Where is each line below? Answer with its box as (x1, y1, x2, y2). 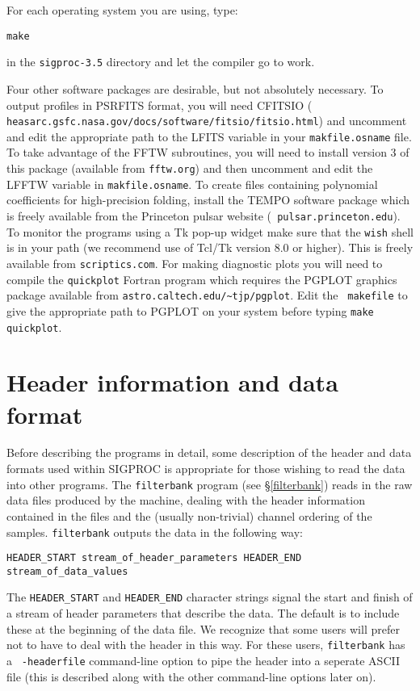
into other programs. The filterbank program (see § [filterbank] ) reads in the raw (6, 475, 413, 492)
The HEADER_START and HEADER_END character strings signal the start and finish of (6, 588, 413, 605)
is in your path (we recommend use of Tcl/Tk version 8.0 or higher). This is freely (6, 239, 414, 256)
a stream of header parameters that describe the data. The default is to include (6, 605, 400, 622)
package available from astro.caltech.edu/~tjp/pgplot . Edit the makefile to (6, 287, 408, 304)
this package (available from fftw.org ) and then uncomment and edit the (6, 160, 373, 177)
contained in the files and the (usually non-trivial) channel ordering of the (6, 507, 372, 524)
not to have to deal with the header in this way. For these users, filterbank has (6, 636, 405, 653)
